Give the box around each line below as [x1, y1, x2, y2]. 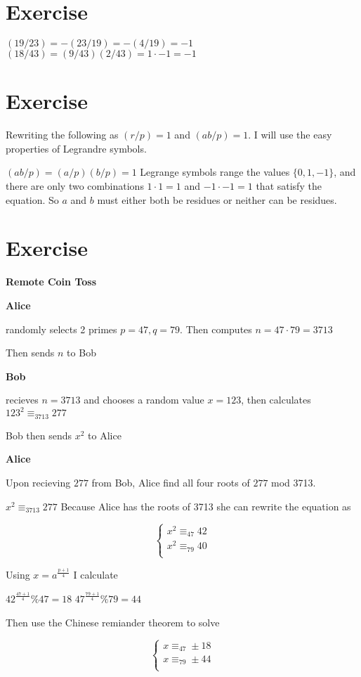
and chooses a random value [84, 392, 204, 407]
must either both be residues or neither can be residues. [97, 192, 337, 207]
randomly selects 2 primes [6, 321, 117, 336]
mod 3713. [271, 475, 316, 490]
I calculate [73, 567, 118, 581]
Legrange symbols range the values [140, 165, 290, 179]
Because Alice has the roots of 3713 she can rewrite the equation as [60, 498, 351, 513]
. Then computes [180, 321, 252, 336]
